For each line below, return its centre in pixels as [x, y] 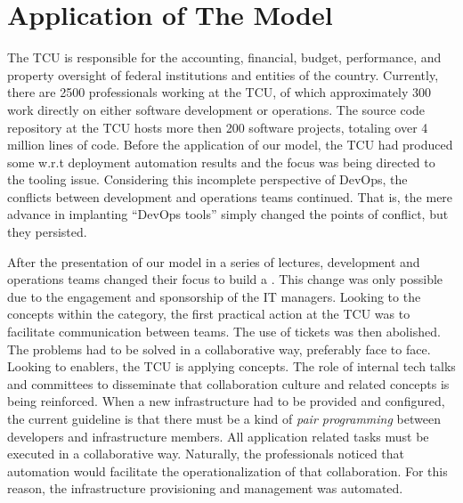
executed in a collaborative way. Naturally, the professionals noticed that [206, 454]
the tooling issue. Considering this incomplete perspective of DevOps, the [207, 179]
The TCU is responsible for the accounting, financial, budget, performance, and [224, 57]
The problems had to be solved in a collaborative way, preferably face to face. [219, 349]
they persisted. [47, 232]
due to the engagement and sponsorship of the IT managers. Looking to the [214, 296]
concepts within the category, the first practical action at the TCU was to [209, 314]
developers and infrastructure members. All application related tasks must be [218, 436]
